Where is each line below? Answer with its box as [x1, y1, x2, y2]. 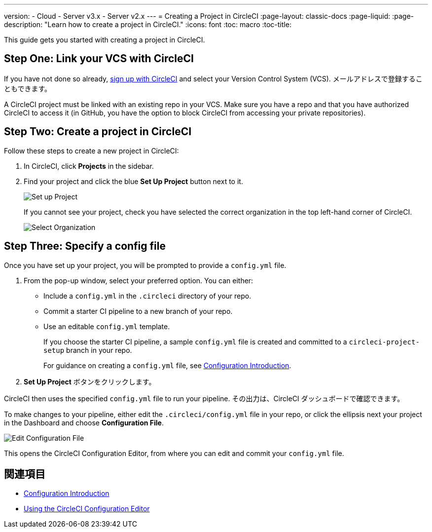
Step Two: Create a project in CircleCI [4, 125, 192, 138]
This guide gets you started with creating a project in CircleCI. [4, 36, 205, 44]
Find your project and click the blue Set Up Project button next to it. [24, 177, 243, 186]
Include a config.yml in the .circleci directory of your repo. [43, 291, 252, 300]
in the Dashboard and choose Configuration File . [4, 418, 164, 427]
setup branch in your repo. [43, 345, 132, 354]
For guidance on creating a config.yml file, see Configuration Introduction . [43, 361, 291, 370]
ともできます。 [4, 84, 52, 93]
